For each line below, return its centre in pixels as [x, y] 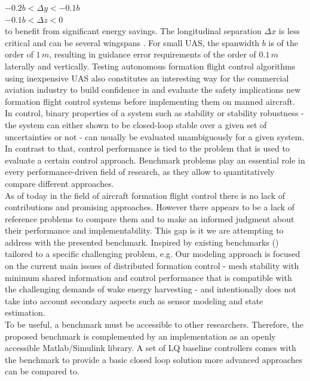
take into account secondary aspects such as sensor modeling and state [134, 300]
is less [289, 31]
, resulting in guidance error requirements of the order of [153, 54]
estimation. [25, 312]
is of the [283, 42]
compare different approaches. [59, 183]
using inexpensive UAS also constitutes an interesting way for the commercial [147, 78]
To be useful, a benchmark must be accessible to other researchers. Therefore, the [154, 324]
